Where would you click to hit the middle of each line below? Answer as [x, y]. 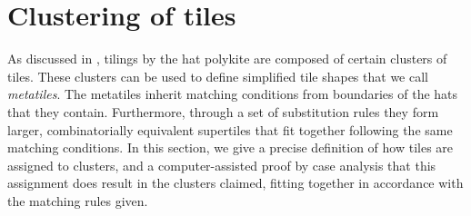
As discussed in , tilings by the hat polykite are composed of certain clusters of [227, 59]
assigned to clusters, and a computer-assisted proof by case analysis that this [222, 165]
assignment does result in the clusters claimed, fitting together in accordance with [235, 183]
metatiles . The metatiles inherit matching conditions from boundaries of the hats [233, 94]
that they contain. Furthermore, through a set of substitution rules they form [223, 111]
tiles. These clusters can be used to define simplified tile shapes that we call [218, 76]
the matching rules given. [78, 200]
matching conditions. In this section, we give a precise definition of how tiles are [230, 147]
